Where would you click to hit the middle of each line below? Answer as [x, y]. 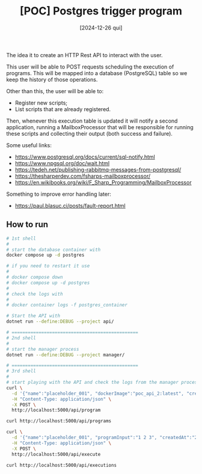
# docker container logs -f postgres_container [67, 305]
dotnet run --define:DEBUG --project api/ [60, 322]
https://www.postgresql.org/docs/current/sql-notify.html [85, 157]
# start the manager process [43, 349]
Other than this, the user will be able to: [55, 91]
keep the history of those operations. [52, 79]
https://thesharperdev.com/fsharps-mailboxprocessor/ [83, 176]
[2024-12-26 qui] [101, 28]
